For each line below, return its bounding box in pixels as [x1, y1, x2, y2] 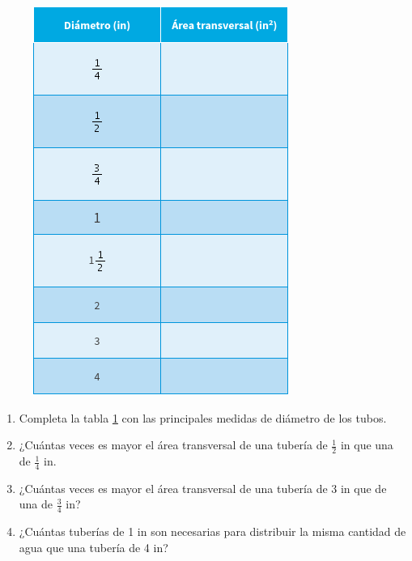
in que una [340, 436, 393, 453]
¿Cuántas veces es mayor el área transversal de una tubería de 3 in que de [19, 479, 387, 496]
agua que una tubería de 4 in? [19, 538, 168, 555]
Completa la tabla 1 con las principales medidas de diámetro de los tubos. [19, 409, 387, 426]
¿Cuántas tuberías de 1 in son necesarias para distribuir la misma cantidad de [19, 523, 406, 540]
